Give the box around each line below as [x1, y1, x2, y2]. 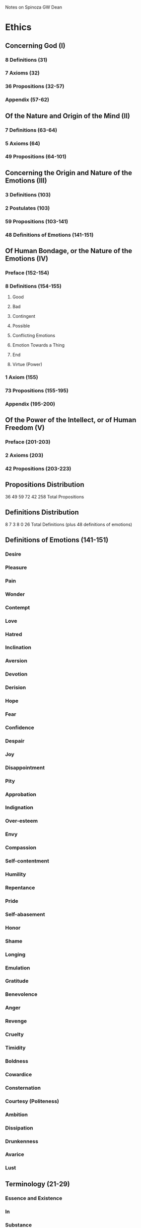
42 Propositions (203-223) [5, 465, 71, 472]
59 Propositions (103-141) [5, 218, 69, 225]
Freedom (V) [5, 424, 45, 432]
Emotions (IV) [5, 254, 49, 263]
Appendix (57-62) [5, 96, 50, 103]
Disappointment [5, 764, 45, 771]
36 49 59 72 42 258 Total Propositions [5, 493, 84, 499]
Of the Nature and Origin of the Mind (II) [5, 111, 130, 120]
